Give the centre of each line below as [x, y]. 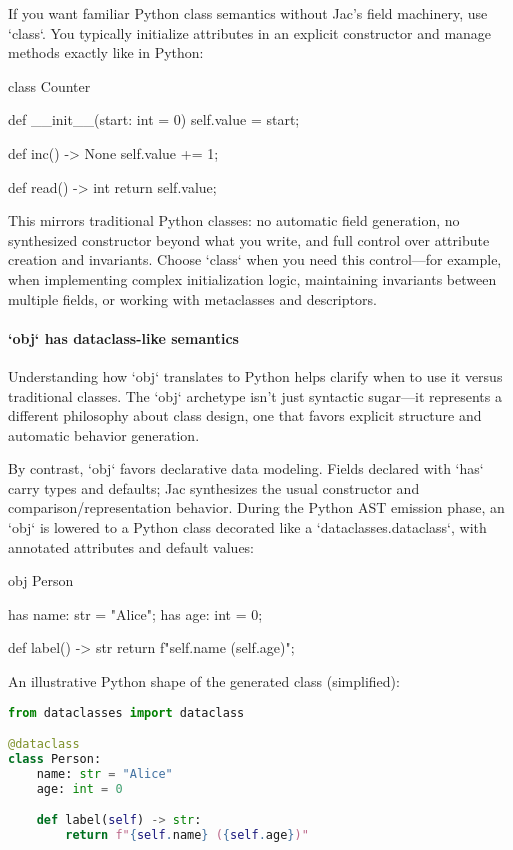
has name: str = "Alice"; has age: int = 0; [135, 613]
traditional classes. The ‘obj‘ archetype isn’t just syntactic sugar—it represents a [255, 395]
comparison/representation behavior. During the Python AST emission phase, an [256, 507]
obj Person [41, 580]
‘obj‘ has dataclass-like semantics [123, 337]
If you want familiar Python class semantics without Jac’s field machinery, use [248, 13]
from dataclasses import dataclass [126, 712]
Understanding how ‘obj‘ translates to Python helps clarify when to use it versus [255, 375]
